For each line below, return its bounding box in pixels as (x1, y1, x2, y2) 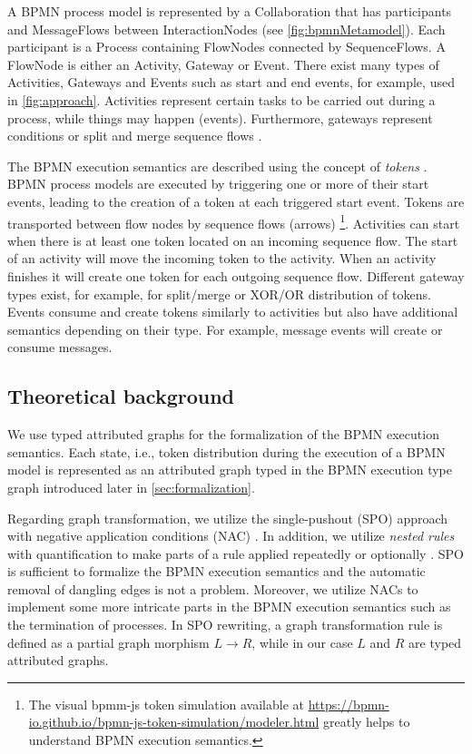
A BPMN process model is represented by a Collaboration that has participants (7, 2, 452, 20)
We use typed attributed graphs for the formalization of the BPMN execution (7, 425, 439, 444)
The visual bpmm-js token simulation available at (28, 694, 304, 713)
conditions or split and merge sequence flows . (7, 126, 262, 145)
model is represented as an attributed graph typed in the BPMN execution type (7, 460, 453, 479)
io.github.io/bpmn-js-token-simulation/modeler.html (28, 712, 320, 731)
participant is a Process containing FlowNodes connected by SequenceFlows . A (7, 37, 446, 56)
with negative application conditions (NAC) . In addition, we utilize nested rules (7, 526, 455, 545)
